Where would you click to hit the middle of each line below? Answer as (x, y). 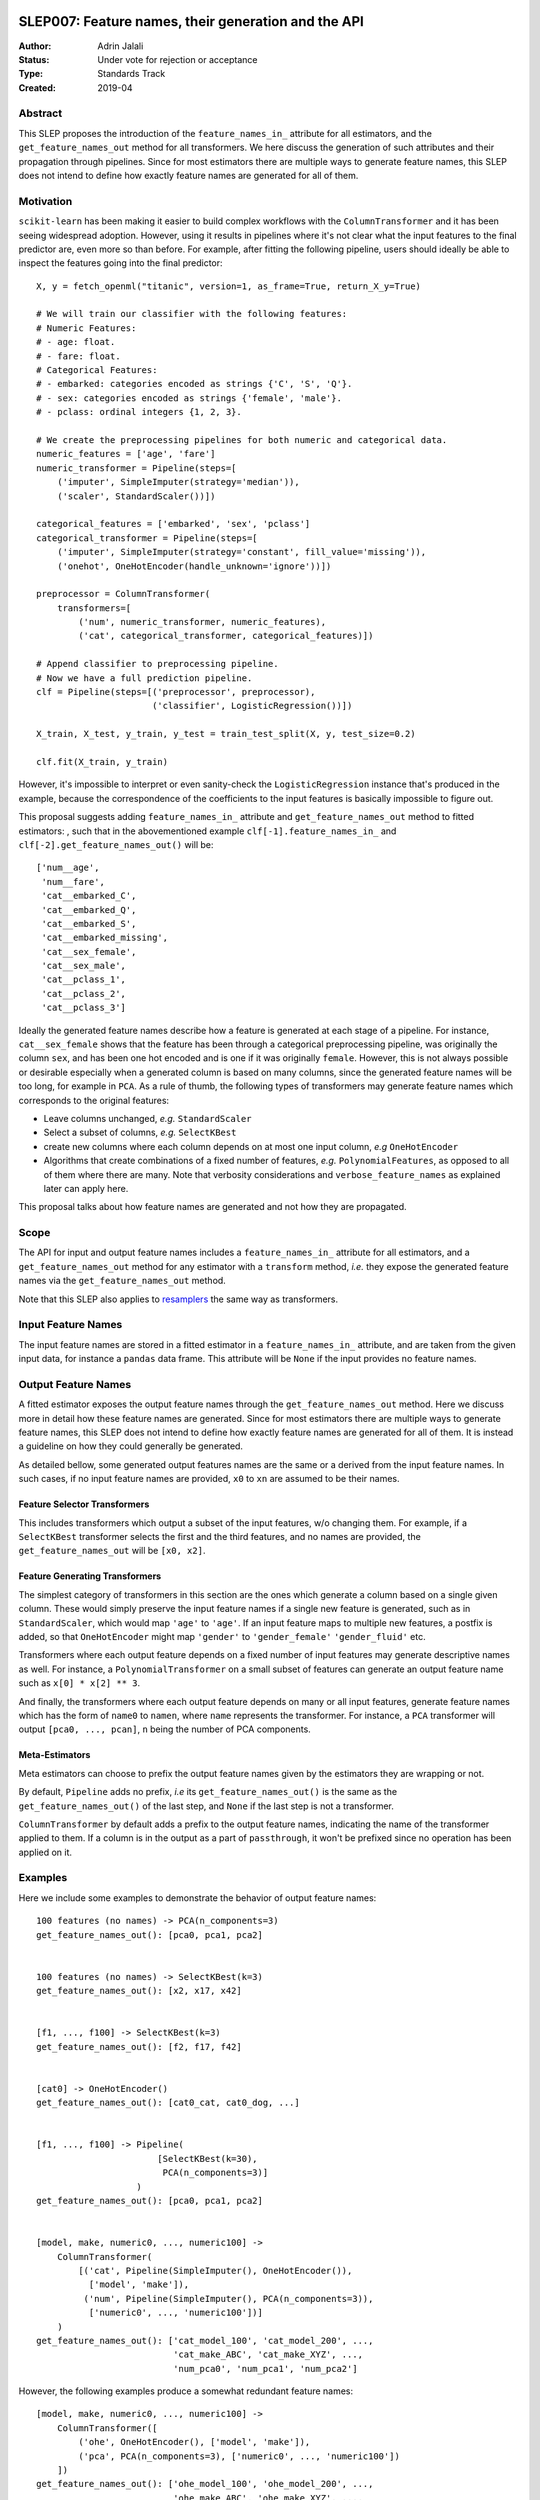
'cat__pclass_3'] (84, 1008)
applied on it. (45, 1852)
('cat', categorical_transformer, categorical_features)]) (226, 636)
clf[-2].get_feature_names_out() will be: (116, 844)
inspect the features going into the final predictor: (121, 263)
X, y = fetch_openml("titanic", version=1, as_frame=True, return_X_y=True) (229, 286)
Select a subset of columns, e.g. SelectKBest (140, 1132)
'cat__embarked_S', (89, 923)
